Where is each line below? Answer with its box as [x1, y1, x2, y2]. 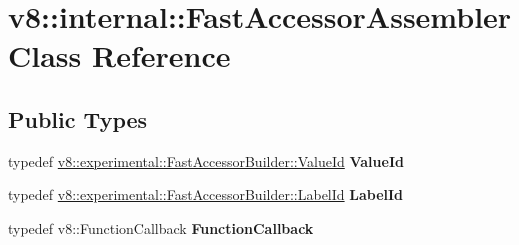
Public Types [8, 103, 148, 134]
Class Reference [8, 35, 231, 76]
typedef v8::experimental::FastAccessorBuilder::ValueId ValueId [8, 150, 404, 171]
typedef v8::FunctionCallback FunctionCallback [8, 217, 314, 238]
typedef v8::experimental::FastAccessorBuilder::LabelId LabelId [8, 184, 404, 205]
